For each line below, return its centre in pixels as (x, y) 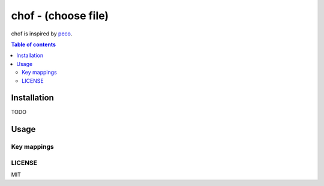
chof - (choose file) (60, 16)
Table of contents (34, 44)
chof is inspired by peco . (42, 34)
